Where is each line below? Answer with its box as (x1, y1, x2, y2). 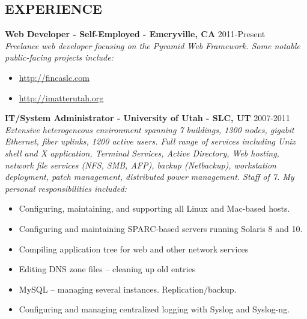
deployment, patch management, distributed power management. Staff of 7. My (5, 170, 294, 183)
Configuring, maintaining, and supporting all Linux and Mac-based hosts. (19, 202, 290, 215)
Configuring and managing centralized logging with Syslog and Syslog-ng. (19, 303, 290, 315)
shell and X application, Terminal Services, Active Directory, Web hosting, (5, 146, 279, 159)
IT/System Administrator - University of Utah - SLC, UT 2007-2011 (5, 112, 290, 124)
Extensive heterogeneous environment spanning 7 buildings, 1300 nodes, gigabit (5, 123, 294, 136)
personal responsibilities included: (5, 182, 127, 194)
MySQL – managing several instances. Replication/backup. (19, 282, 237, 295)
